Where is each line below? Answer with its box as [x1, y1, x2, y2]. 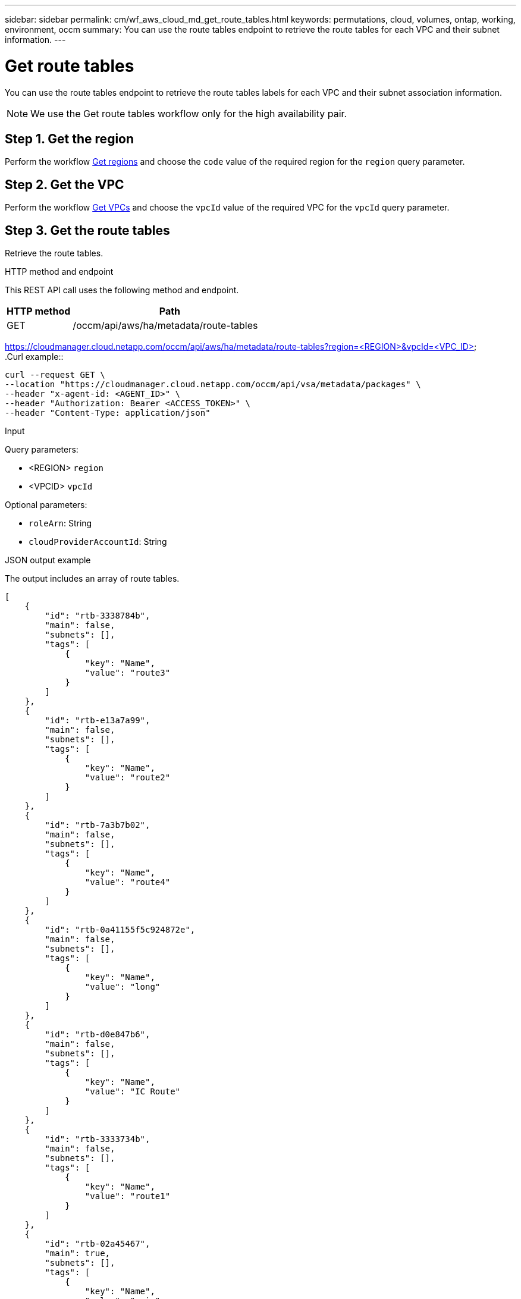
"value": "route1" [84, 1191, 171, 1201]
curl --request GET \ [5, 370, 105, 380]
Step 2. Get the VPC [5, 177, 124, 192]
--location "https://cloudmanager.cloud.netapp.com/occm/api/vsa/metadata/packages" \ [5, 379, 421, 390]
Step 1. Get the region [5, 131, 134, 146]
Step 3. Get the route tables [5, 222, 170, 238]
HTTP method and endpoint [5, 266, 114, 277]
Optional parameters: [5, 500, 87, 510]
